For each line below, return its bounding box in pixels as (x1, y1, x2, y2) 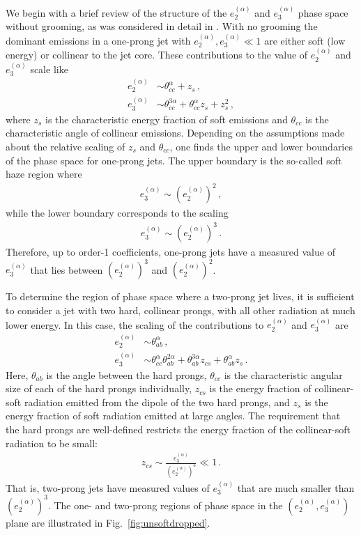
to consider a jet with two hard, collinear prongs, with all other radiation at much (6, 303, 355, 318)
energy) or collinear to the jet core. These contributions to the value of (6, 47, 308, 62)
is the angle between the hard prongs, (46, 367, 207, 382)
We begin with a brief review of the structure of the (6, 5, 227, 20)
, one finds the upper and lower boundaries (169, 139, 353, 153)
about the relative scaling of (6, 139, 125, 153)
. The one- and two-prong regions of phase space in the (47, 497, 283, 512)
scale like (30, 61, 68, 76)
